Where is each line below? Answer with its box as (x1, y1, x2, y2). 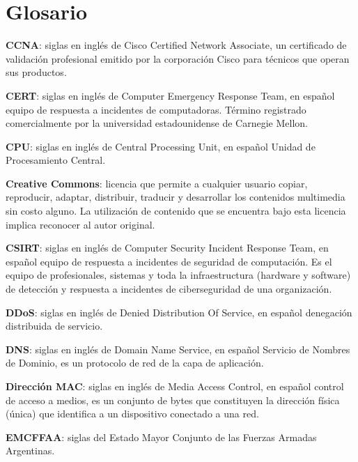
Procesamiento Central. (6, 153, 106, 167)
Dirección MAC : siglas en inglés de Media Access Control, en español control (6, 379, 344, 393)
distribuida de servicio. (6, 318, 103, 333)
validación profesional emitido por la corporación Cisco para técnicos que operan (6, 51, 350, 66)
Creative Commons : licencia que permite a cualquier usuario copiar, (6, 176, 308, 190)
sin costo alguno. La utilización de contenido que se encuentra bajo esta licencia (6, 203, 346, 218)
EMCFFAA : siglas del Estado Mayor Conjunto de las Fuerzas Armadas (6, 429, 317, 444)
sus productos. (6, 65, 67, 79)
